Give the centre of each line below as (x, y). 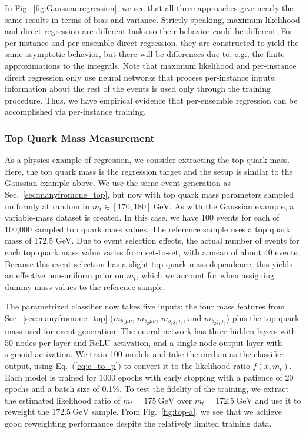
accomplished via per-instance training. (75, 111)
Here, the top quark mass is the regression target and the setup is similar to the (149, 171)
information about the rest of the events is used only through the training (138, 89)
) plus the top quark (263, 317)
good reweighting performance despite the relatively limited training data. (138, 423)
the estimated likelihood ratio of (63, 400)
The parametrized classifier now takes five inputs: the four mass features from (145, 306)
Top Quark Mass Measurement (80, 137)
